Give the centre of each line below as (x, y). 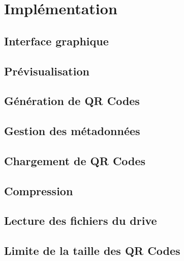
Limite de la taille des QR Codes (92, 251)
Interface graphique (56, 41)
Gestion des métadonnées (72, 131)
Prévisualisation (47, 71)
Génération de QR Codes (72, 101)
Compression (39, 190)
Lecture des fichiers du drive (81, 220)
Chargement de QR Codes (75, 160)
